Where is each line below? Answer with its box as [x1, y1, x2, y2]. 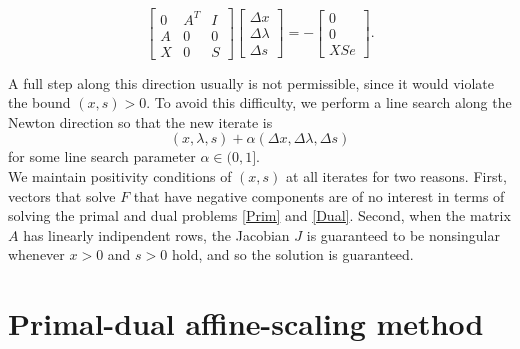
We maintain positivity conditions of [8, 165, 232, 186]
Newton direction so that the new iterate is [8, 111, 273, 132]
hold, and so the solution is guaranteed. [171, 244, 414, 265]
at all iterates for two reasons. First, [286, 165, 507, 186]
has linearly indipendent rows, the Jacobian [23, 224, 290, 245]
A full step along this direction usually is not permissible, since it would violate [8, 72, 494, 93]
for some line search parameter [8, 146, 196, 167]
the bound [8, 92, 71, 113]
